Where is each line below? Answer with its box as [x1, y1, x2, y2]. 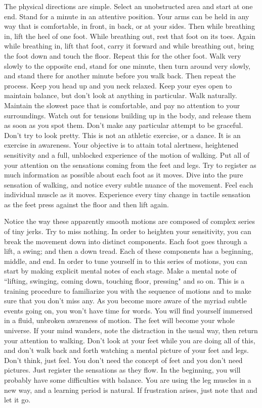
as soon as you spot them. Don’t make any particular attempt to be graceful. [4, 120, 243, 130]
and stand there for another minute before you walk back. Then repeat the [4, 70, 236, 81]
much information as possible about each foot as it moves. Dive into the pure [4, 169, 243, 180]
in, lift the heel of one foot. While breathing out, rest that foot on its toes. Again [4, 30, 255, 41]
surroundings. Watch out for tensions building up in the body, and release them [4, 110, 251, 120]
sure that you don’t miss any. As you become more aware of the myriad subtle [4, 295, 247, 306]
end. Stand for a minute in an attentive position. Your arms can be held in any [4, 11, 249, 21]
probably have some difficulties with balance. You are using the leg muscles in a [4, 374, 251, 385]
